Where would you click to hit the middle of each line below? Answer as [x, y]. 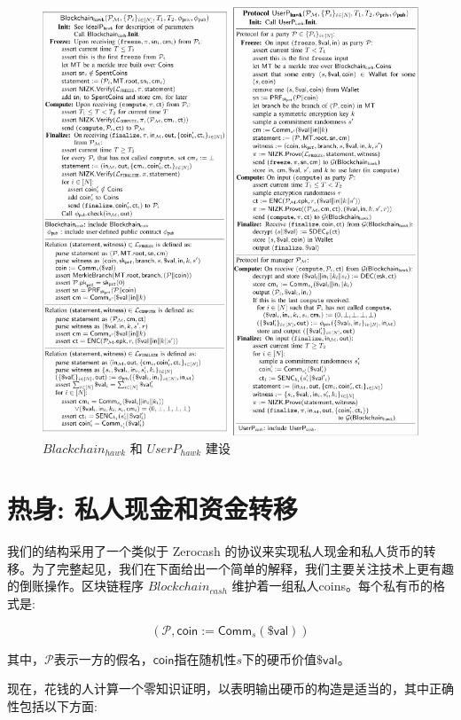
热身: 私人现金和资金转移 [152, 509]
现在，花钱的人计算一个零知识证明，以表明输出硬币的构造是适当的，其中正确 [230, 689]
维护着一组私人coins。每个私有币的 [332, 586]
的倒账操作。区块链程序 [75, 586]
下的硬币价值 [280, 658]
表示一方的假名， [103, 658]
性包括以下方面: [52, 705]
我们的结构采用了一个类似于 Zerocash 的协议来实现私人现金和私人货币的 [215, 551]
